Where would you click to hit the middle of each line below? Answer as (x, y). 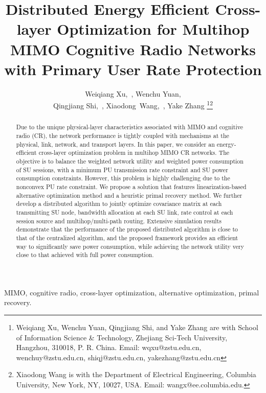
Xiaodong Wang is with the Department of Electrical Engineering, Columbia (136, 374)
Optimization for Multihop (153, 29)
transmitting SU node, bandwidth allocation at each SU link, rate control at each (125, 212)
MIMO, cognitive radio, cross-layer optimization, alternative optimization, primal (132, 292)
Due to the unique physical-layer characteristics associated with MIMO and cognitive (129, 127)
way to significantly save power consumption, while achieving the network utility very (130, 246)
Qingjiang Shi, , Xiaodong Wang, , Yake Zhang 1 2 (133, 105)
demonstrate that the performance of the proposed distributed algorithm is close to (127, 229)
